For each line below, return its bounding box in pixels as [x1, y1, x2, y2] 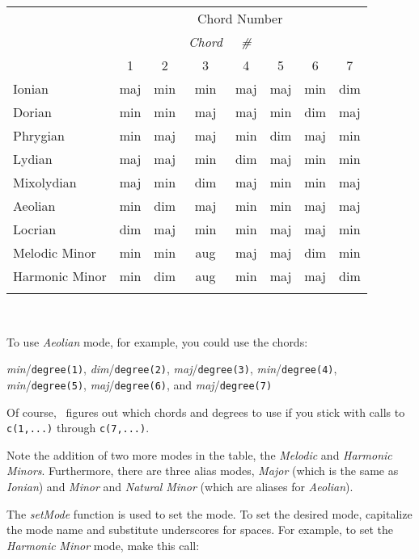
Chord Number [197, 9, 283, 27]
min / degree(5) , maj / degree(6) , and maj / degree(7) [6, 376, 273, 393]
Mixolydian [13, 173, 77, 191]
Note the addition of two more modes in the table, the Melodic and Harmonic [6, 446, 392, 463]
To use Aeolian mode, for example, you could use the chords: [6, 333, 308, 350]
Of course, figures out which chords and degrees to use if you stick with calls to [6, 403, 405, 420]
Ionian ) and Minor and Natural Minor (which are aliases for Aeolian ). [6, 477, 353, 494]
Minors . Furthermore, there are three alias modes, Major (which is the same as [6, 462, 399, 479]
